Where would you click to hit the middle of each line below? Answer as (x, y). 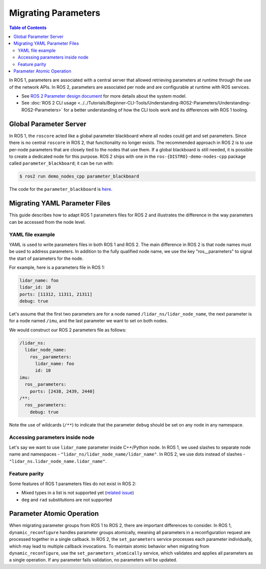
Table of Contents (28, 28)
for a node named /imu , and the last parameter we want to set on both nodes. (88, 321)
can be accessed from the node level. (47, 222)
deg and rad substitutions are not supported (67, 499)
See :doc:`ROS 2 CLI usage (49, 103)
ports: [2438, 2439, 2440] (63, 391)
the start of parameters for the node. (46, 258)
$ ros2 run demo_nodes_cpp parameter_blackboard (79, 177)
